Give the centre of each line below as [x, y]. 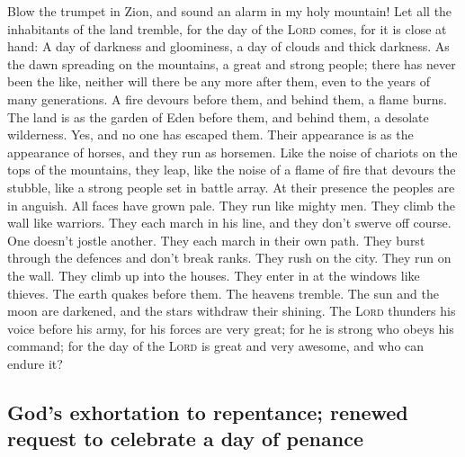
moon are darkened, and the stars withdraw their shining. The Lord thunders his [232, 311]
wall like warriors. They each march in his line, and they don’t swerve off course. [229, 223]
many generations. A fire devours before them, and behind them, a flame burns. [227, 99]
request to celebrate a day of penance [185, 439]
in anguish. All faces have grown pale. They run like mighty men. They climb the [231, 205]
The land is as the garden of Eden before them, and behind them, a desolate [218, 116]
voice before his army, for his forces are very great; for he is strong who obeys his [231, 328]
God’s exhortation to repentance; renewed [208, 412]
